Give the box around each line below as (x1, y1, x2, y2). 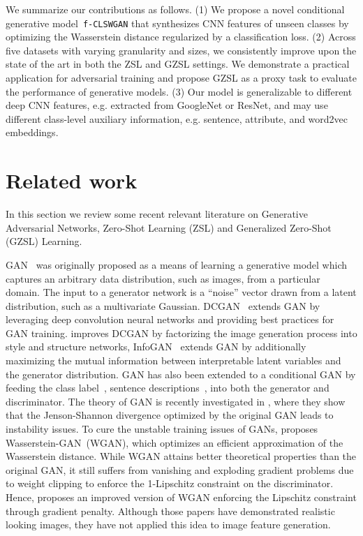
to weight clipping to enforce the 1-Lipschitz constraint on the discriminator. (6, 476, 334, 491)
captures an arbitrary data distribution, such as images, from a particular (6, 271, 320, 285)
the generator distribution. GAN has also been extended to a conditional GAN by (6, 366, 356, 381)
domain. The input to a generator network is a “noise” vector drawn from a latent (6, 285, 357, 299)
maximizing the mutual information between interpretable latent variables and (6, 353, 341, 368)
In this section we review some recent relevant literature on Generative (6, 207, 308, 221)
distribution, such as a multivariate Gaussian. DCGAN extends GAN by (6, 298, 320, 313)
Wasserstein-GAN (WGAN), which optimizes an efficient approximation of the (6, 435, 343, 449)
